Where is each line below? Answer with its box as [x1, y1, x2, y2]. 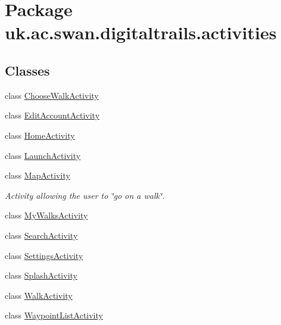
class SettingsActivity [5, 249, 83, 261]
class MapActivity [5, 169, 70, 182]
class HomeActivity [5, 129, 75, 141]
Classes [5, 61, 50, 79]
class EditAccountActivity [5, 109, 100, 121]
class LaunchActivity [5, 149, 81, 161]
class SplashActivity [5, 269, 77, 282]
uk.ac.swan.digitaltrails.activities [5, 20, 277, 45]
